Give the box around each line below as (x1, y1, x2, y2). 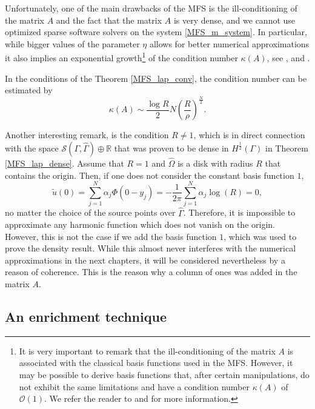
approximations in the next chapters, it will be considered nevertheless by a (5, 253, 285, 266)
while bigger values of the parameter (5, 37, 140, 50)
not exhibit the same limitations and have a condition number (19, 380, 250, 393)
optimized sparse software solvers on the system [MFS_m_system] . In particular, (5, 25, 307, 38)
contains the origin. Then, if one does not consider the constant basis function (5, 168, 294, 181)
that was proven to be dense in (114, 141, 229, 154)
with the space (5, 141, 59, 154)
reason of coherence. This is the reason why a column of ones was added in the (5, 265, 297, 278)
